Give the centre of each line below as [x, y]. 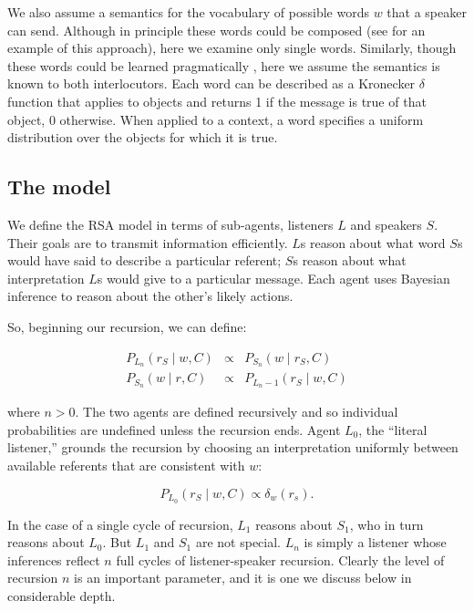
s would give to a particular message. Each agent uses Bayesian [273, 278]
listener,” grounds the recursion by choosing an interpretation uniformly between [233, 447]
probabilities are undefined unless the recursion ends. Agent [174, 429]
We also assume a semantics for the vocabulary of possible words [188, 12]
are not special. [238, 542]
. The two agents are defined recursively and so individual [237, 412]
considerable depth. [62, 595]
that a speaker [427, 12]
